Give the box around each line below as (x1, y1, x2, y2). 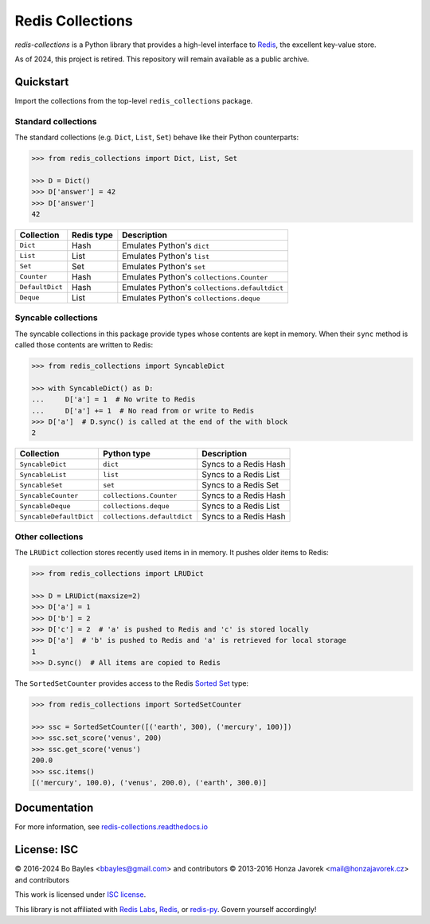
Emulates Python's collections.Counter (122, 271, 268, 282)
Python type (102, 448, 151, 460)
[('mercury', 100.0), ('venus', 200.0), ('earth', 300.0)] (31, 777, 267, 787)
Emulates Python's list (122, 250, 210, 261)
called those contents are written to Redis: (14, 340, 154, 350)
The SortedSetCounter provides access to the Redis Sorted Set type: (14, 679, 249, 688)
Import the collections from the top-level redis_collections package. (14, 96, 253, 105)
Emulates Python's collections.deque (122, 292, 260, 303)
